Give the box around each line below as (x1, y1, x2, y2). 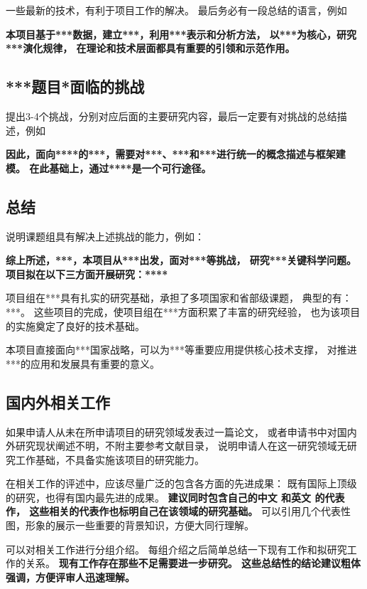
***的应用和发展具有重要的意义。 (6, 356, 160, 371)
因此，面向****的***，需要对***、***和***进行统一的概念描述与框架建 (6, 147, 346, 161)
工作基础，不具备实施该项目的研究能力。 (15, 452, 204, 467)
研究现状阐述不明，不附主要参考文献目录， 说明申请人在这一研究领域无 (15, 438, 347, 453)
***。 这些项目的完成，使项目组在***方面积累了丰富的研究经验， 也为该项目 (6, 304, 361, 319)
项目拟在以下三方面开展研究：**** (6, 266, 168, 281)
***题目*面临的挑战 (6, 75, 145, 97)
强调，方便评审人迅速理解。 (6, 569, 135, 584)
